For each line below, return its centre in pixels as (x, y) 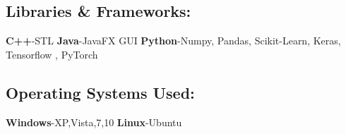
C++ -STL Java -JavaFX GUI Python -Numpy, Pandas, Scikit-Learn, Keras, (173, 41)
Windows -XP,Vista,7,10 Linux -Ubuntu (94, 122)
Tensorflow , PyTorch (52, 54)
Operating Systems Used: (100, 92)
